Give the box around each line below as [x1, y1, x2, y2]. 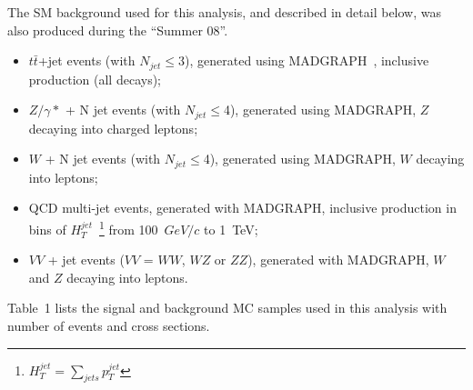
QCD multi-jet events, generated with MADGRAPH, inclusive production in [28, 198, 457, 217]
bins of [28, 219, 66, 238]
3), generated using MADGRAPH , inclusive [178, 51, 429, 70]
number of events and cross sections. [7, 315, 210, 335]
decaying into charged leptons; [28, 118, 198, 137]
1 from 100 [98, 216, 158, 238]
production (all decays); [28, 69, 161, 88]
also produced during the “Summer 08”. [7, 20, 228, 39]
